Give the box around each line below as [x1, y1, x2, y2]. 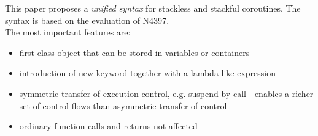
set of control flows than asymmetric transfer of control [19, 99, 227, 112]
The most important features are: [5, 26, 131, 38]
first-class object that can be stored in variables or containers [19, 46, 250, 59]
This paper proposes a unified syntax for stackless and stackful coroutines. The [5, 2, 301, 14]
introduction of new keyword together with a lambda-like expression [19, 66, 276, 79]
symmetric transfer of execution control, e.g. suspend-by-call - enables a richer [19, 87, 314, 99]
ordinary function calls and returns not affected [19, 120, 198, 132]
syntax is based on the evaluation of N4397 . [5, 13, 169, 26]
